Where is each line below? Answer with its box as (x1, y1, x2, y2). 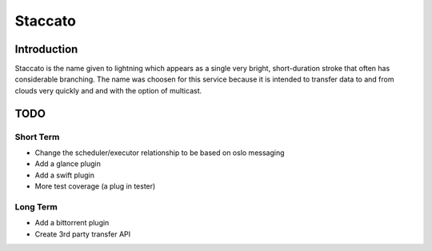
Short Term (14, 131, 60, 142)
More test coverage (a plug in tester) (34, 181, 156, 191)
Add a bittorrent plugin (34, 218, 110, 228)
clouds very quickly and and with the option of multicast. (14, 86, 202, 95)
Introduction (14, 42, 78, 56)
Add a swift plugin (34, 170, 95, 180)
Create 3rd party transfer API (34, 229, 131, 239)
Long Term (14, 201, 58, 212)
